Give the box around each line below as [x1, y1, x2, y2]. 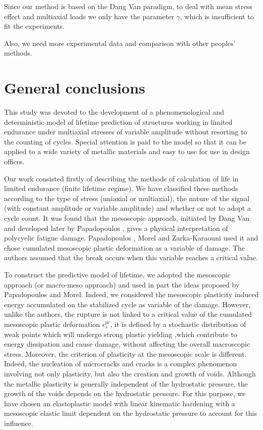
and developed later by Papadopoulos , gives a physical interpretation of [4, 222, 228, 233]
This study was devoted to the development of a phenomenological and [4, 107, 224, 117]
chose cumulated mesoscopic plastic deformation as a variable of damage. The [4, 242, 245, 253]
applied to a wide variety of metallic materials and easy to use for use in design [4, 146, 250, 157]
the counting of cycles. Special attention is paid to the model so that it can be [4, 136, 246, 147]
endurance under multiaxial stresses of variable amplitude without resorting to [4, 126, 247, 137]
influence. [4, 417, 33, 428]
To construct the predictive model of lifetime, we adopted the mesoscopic [4, 269, 231, 279]
